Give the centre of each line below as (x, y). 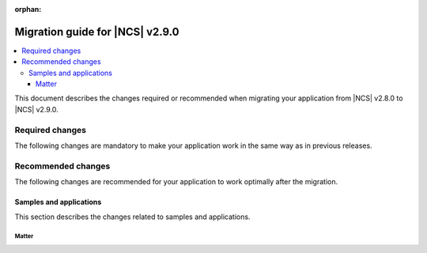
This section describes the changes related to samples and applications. (132, 217)
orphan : (28, 9)
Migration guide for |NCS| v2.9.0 (97, 32)
